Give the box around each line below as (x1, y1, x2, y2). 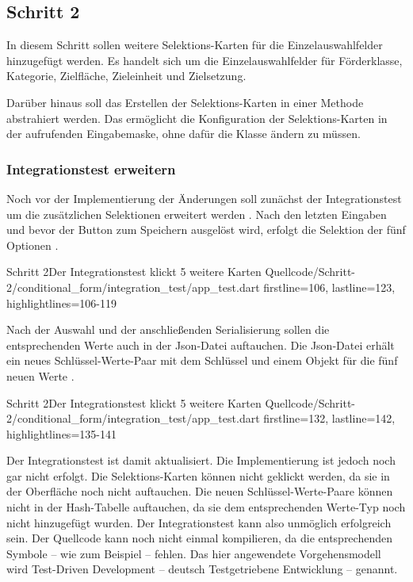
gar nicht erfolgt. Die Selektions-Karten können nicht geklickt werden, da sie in (6, 467, 390, 484)
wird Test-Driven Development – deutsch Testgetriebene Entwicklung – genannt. (6, 561, 398, 577)
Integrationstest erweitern (6, 159, 176, 178)
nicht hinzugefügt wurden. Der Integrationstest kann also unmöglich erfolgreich (6, 514, 392, 530)
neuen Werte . (6, 367, 75, 384)
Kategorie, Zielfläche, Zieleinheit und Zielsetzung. (6, 67, 247, 84)
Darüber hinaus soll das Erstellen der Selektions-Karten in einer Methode (6, 94, 364, 110)
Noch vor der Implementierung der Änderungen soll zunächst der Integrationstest (6, 190, 402, 206)
